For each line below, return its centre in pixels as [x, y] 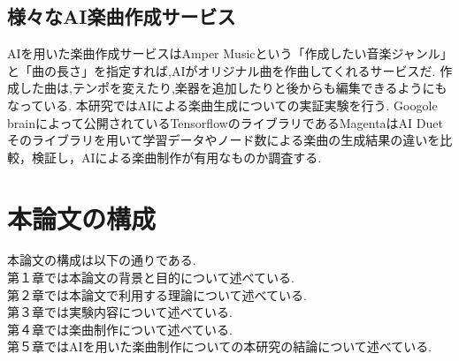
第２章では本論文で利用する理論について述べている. [157, 294]
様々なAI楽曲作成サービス [122, 16]
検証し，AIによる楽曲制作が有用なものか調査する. [176, 157]
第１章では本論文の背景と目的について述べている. [151, 278]
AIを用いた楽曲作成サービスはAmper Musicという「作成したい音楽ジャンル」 [230, 53]
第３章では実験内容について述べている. [120, 312]
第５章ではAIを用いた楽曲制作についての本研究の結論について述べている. [220, 346]
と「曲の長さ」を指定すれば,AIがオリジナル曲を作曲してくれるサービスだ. [222, 70]
